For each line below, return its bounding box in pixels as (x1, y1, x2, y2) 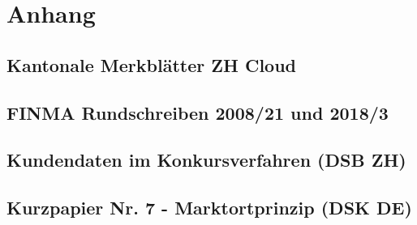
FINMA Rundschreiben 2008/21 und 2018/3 (6, 100, 389, 125)
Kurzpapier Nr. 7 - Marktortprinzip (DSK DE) (6, 195, 412, 220)
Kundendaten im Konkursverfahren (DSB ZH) (6, 147, 406, 172)
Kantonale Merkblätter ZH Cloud (6, 52, 296, 77)
